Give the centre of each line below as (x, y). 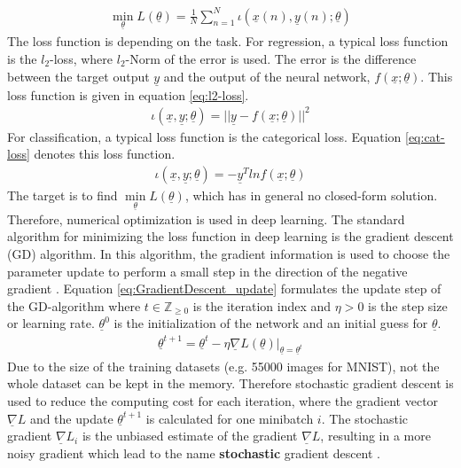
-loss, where (82, 58)
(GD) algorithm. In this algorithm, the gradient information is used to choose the (229, 254)
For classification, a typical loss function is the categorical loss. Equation (204, 136)
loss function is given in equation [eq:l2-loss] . (128, 94)
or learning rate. (51, 323)
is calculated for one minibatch (230, 418)
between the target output (78, 76)
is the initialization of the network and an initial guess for (271, 323)
